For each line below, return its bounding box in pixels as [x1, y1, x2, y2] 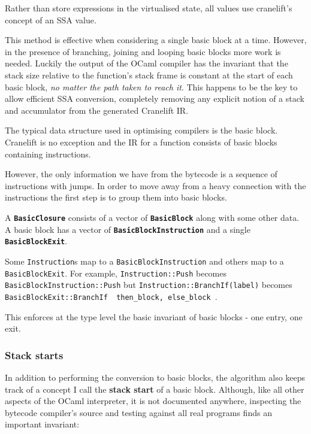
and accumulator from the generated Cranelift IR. [5, 104, 189, 116]
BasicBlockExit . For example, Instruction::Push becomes [5, 266, 227, 279]
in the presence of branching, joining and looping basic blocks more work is [5, 45, 281, 57]
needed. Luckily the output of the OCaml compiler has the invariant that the [5, 57, 288, 69]
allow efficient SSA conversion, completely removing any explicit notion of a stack [5, 92, 304, 105]
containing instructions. [5, 147, 91, 160]
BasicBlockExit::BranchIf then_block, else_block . [5, 290, 218, 302]
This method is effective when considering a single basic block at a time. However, [5, 34, 307, 46]
